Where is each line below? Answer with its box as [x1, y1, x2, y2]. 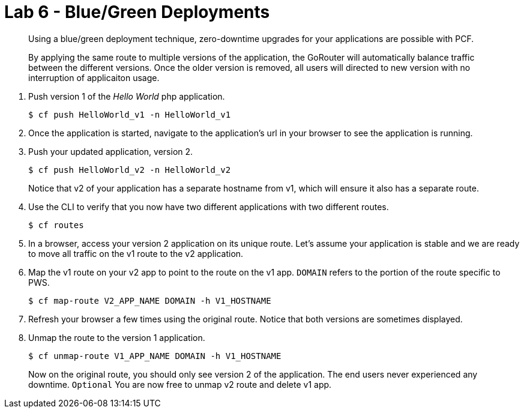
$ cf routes [28, 220, 84, 230]
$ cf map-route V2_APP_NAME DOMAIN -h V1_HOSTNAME [28, 295, 271, 306]
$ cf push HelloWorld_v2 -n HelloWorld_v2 [28, 164, 231, 175]
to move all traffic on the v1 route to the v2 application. [28, 248, 244, 259]
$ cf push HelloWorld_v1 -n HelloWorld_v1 [28, 109, 231, 119]
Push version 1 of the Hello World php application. [28, 91, 225, 101]
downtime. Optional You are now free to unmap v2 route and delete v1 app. [28, 379, 332, 390]
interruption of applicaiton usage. [28, 72, 160, 83]
